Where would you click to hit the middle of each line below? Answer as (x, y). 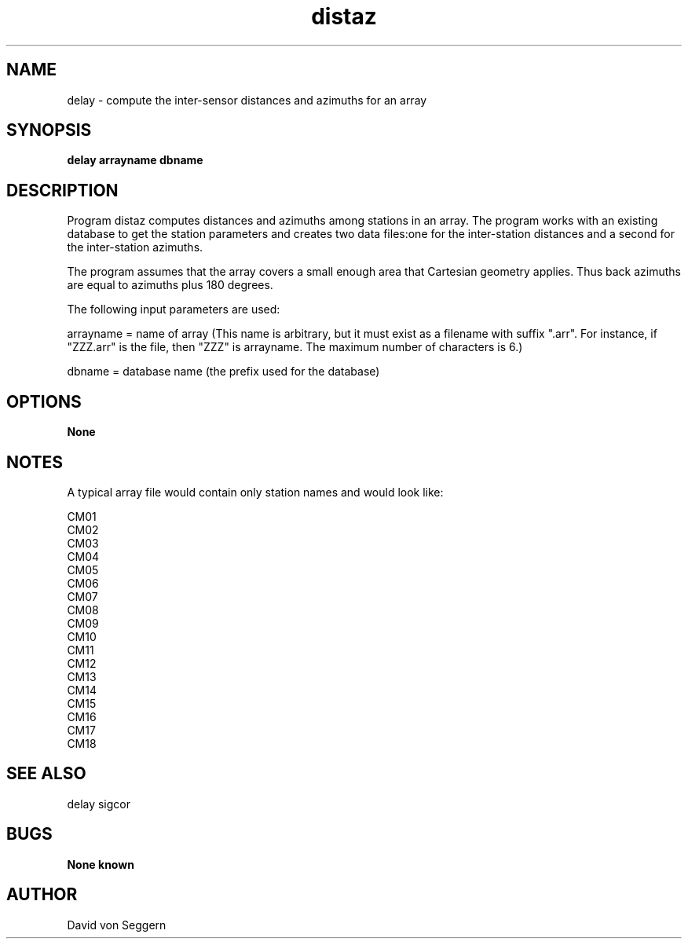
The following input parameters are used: (174, 310)
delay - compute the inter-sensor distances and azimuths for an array (247, 100)
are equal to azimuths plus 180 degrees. (170, 285)
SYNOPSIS (49, 130)
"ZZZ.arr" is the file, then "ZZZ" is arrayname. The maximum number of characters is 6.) (295, 347)
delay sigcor (99, 804)
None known (101, 864)
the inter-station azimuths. (135, 247)
